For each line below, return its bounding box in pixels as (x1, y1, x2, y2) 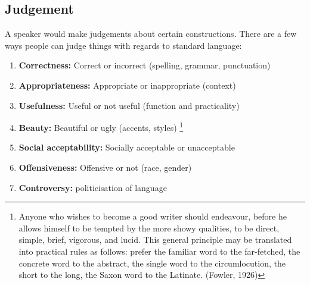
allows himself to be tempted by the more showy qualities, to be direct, (18, 221, 280, 234)
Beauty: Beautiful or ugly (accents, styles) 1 (18, 120, 184, 133)
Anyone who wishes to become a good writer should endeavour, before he (18, 210, 287, 223)
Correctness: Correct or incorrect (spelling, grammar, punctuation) (18, 59, 271, 71)
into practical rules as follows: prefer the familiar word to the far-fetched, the (18, 245, 300, 257)
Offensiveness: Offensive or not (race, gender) (18, 161, 192, 174)
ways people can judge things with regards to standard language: (5, 39, 242, 51)
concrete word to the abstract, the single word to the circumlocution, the (18, 256, 286, 269)
